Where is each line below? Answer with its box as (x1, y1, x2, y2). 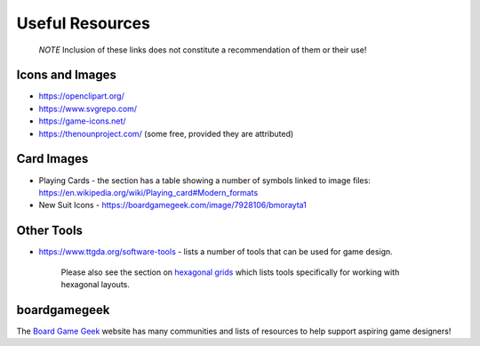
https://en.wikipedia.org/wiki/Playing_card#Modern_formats (38, 187, 259, 197)
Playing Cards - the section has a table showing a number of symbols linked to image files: (38, 174, 371, 186)
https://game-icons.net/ (38, 116, 126, 126)
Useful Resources (16, 13, 151, 33)
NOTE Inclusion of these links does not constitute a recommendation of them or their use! (38, 44, 367, 55)
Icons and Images (16, 68, 117, 83)
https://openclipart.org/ (38, 91, 124, 101)
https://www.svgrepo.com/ (38, 103, 138, 114)
